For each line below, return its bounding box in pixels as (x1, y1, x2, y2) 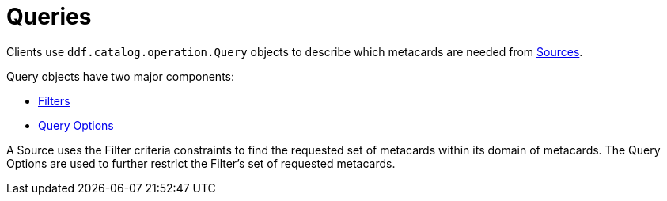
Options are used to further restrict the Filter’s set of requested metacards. (6, 156, 396, 170)
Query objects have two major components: (6, 69, 234, 83)
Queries (6, 3, 92, 30)
